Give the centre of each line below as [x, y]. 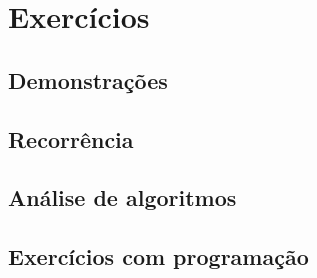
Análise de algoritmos [122, 197]
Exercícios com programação [158, 256]
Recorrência [71, 138]
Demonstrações [88, 79]
